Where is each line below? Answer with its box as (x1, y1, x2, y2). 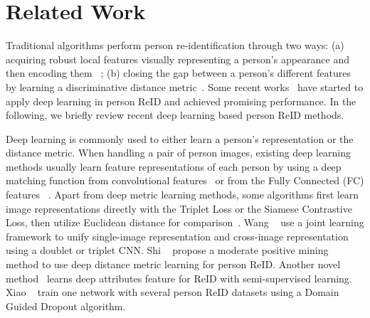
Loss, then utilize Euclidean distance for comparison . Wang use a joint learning (6, 215, 364, 230)
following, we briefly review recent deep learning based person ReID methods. (6, 107, 344, 122)
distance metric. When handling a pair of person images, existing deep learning (6, 145, 351, 160)
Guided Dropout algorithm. (6, 298, 126, 313)
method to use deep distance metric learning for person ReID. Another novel (6, 257, 341, 272)
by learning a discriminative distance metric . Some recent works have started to (6, 79, 364, 94)
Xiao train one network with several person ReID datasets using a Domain (6, 285, 339, 300)
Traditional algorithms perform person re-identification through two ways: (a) (6, 38, 344, 53)
